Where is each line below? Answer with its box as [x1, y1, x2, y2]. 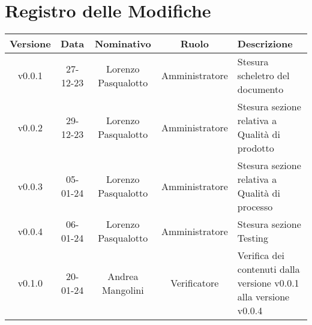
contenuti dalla [237, 262, 300, 276]
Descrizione [237, 37, 293, 51]
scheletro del [237, 68, 290, 83]
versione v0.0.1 [237, 276, 299, 290]
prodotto [237, 141, 274, 155]
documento [237, 82, 284, 97]
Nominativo [94, 37, 151, 51]
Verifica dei [237, 248, 285, 263]
